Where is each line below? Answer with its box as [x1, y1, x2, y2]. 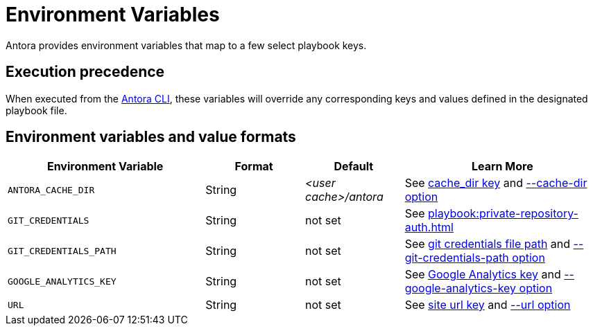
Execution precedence [6, 63, 165, 81]
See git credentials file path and [404, 237, 571, 251]
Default [334, 159, 374, 174]
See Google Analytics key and [404, 267, 561, 282]
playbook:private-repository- [428, 206, 578, 221]
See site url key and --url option [404, 298, 571, 312]
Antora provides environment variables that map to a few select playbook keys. [6, 39, 367, 51]
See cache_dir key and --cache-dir [404, 176, 587, 190]
